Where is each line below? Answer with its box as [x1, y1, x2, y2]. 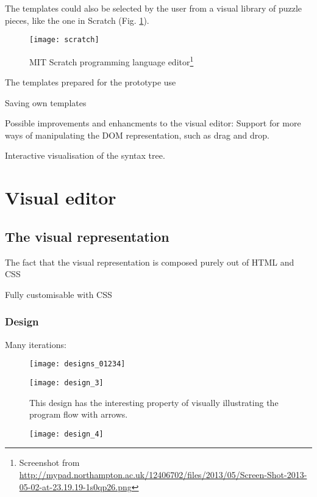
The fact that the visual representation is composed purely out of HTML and [5, 255, 294, 268]
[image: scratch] [29, 35, 99, 45]
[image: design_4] [29, 429, 104, 438]
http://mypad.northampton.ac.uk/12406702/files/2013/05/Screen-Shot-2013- [19, 468, 307, 481]
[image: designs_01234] [29, 360, 126, 369]
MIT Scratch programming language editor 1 [29, 53, 194, 68]
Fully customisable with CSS [5, 288, 112, 300]
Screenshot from [19, 456, 80, 469]
